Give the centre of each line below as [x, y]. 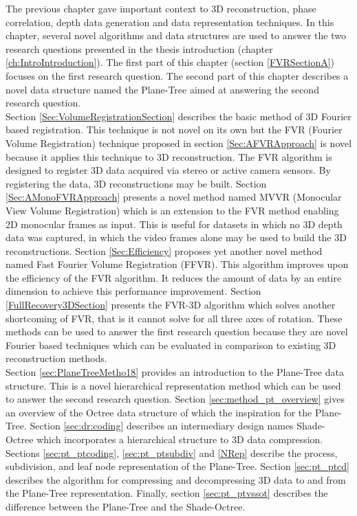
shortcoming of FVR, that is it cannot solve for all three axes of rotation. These [174, 318]
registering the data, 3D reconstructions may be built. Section [136, 183]
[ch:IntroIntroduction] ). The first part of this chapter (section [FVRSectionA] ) [170, 62]
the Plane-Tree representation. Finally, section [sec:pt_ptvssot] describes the [167, 493]
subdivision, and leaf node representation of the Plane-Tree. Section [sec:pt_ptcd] [178, 466]
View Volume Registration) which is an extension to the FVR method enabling [172, 210]
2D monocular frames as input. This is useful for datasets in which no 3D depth [174, 224]
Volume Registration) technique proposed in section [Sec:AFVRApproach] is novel [179, 143]
